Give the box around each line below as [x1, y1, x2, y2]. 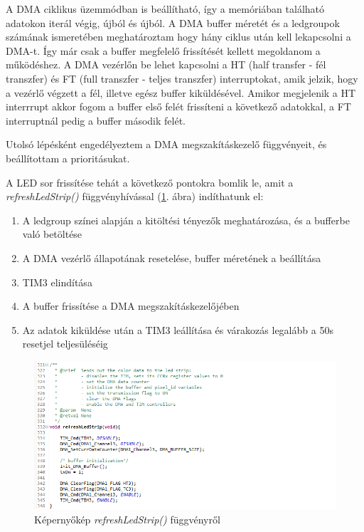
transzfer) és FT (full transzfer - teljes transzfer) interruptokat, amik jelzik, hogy [6, 71, 358, 85]
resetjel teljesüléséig [22, 336, 108, 351]
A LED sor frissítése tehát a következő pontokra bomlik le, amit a [6, 174, 294, 189]
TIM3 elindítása [22, 274, 92, 289]
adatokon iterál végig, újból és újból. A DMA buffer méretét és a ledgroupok [6, 15, 340, 30]
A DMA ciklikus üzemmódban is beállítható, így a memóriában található [6, 1, 325, 16]
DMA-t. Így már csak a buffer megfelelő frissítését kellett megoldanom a [6, 43, 321, 58]
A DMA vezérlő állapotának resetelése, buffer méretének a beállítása [22, 250, 321, 265]
